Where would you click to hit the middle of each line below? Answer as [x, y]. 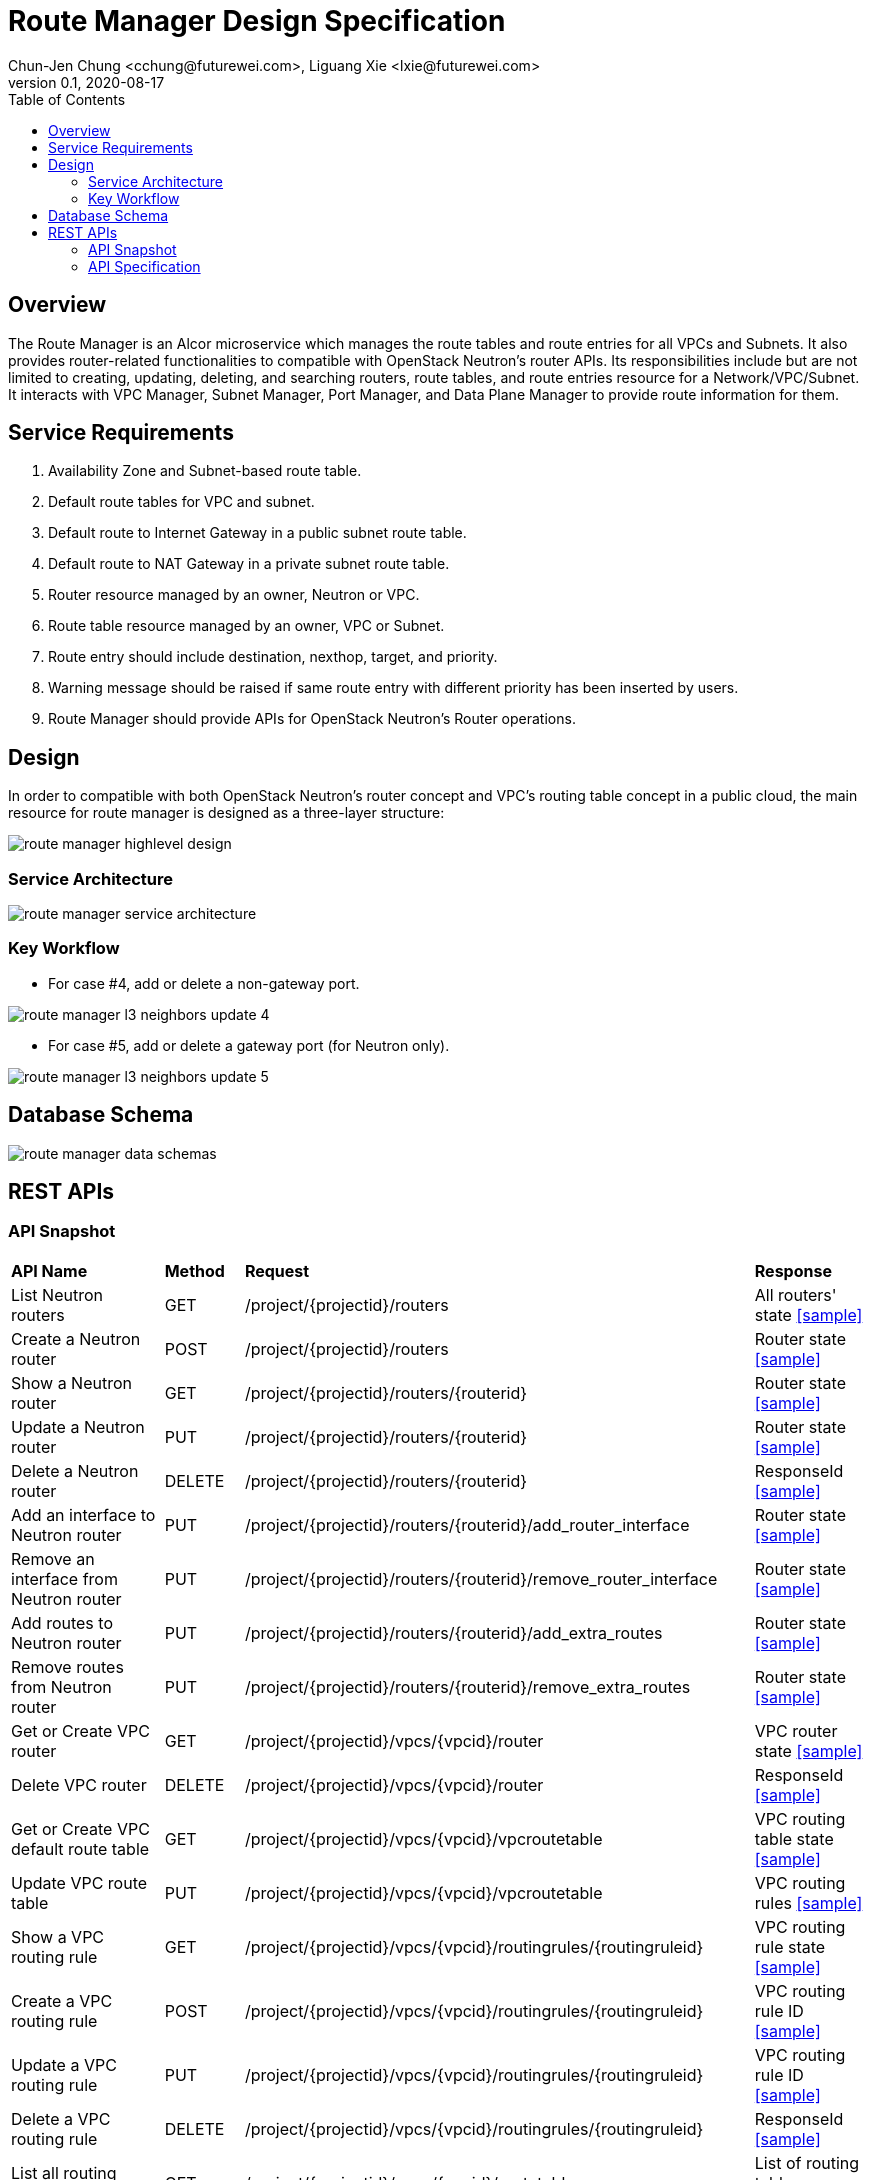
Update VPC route [79, 1882]
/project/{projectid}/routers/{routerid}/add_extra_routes [453, 1632]
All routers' [795, 1294]
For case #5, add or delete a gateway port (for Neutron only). [249, 1045]
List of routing [807, 2162]
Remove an [53, 1558]
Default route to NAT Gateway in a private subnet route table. [249, 564]
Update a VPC [64, 2064]
